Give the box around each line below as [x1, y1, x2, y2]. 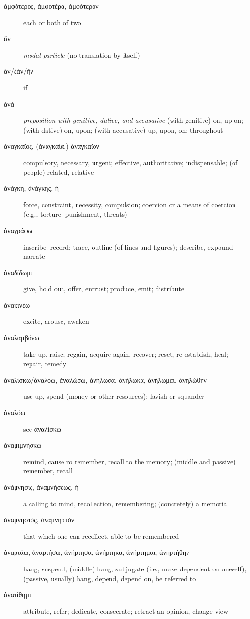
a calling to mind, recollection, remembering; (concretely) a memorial [23, 498, 229, 508]
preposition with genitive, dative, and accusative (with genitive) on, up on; [23, 115, 243, 125]
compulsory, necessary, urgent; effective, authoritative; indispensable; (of [23, 157, 238, 167]
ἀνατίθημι [4, 589, 31, 600]
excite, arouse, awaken [23, 316, 89, 326]
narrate [23, 251, 45, 261]
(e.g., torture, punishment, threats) [23, 209, 127, 219]
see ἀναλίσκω [23, 423, 61, 434]
